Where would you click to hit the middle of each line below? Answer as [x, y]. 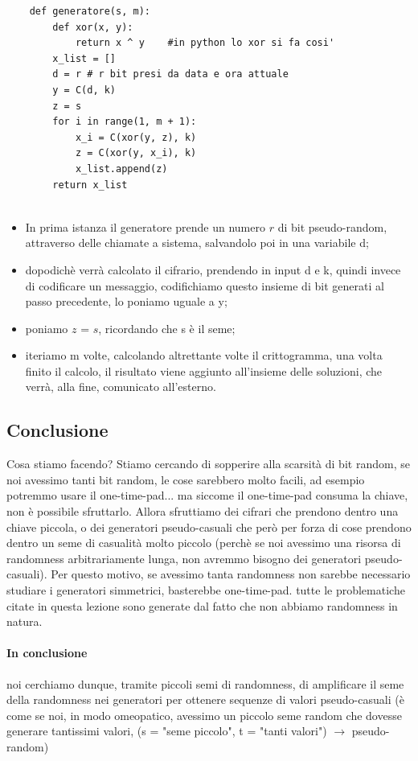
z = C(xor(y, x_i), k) [136, 153]
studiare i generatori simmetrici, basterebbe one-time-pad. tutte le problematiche [206, 590]
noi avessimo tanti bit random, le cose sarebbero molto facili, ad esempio [186, 479]
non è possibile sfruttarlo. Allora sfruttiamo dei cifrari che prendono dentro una [203, 511]
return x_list [90, 185]
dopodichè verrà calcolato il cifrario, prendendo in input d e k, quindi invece [213, 269]
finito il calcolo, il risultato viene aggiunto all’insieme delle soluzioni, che [204, 370]
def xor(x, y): [93, 27]
